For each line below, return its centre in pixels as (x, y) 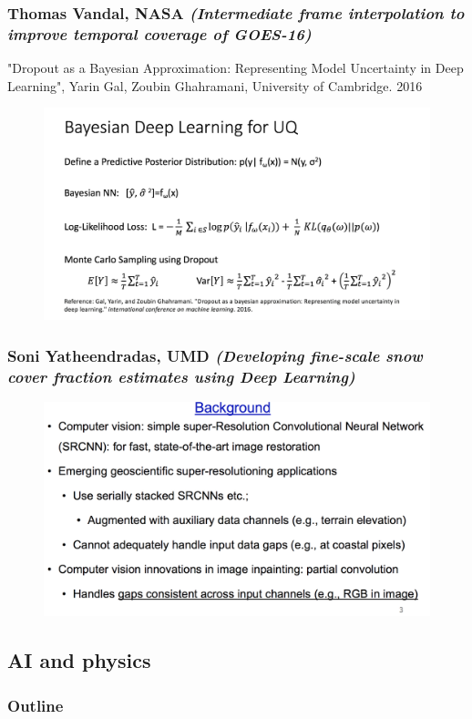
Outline (36, 705)
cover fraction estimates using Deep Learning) (181, 376)
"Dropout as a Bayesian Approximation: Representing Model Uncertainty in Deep (236, 68)
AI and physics (79, 660)
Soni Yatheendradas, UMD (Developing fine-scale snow (215, 355)
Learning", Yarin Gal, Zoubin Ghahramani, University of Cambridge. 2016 (215, 85)
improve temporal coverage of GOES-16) (159, 33)
